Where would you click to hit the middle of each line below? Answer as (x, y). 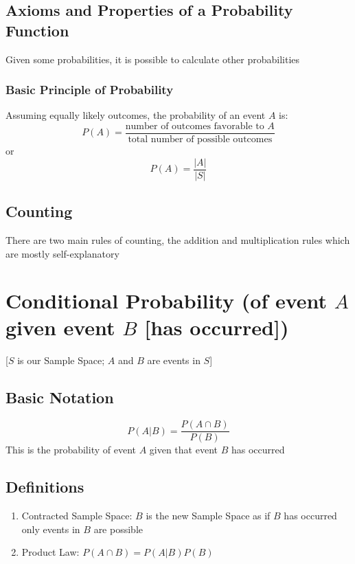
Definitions (45, 487)
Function (37, 30)
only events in (51, 529)
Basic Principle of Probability (90, 90)
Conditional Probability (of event (167, 301)
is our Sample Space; (61, 360)
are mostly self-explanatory (62, 253)
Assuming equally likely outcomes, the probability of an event (136, 115)
